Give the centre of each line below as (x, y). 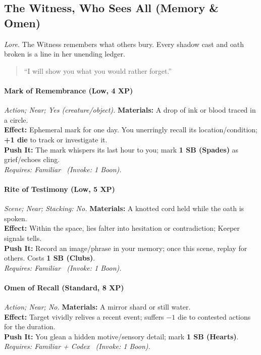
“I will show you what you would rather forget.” (98, 70)
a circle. (16, 119)
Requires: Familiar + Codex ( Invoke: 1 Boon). (77, 346)
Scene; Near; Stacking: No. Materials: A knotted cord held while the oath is (124, 208)
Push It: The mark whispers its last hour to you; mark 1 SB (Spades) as (121, 149)
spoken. (16, 218)
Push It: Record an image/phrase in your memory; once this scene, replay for (126, 248)
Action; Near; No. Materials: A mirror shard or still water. (97, 307)
